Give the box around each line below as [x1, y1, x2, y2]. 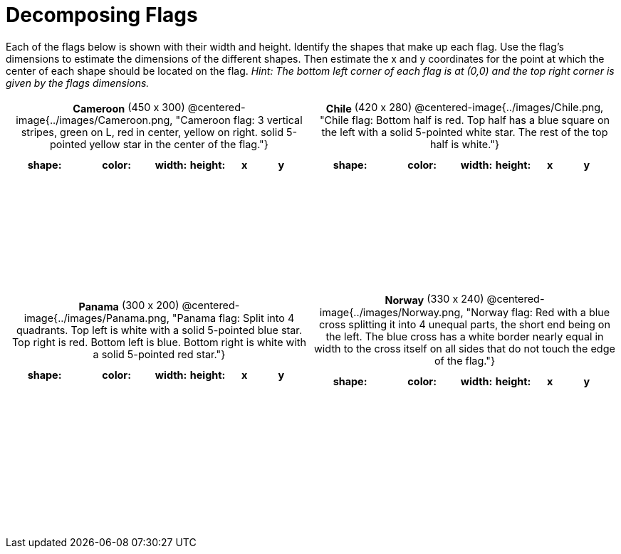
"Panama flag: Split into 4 [172, 312, 295, 325]
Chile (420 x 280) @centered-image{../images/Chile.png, [325, 100, 604, 115]
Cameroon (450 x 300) [73, 100, 185, 115]
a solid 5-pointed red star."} [93, 348, 226, 361]
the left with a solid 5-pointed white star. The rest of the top [321, 126, 608, 139]
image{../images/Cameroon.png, [16, 114, 173, 127]
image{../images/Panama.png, [24, 312, 169, 325]
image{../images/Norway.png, [319, 305, 464, 318]
